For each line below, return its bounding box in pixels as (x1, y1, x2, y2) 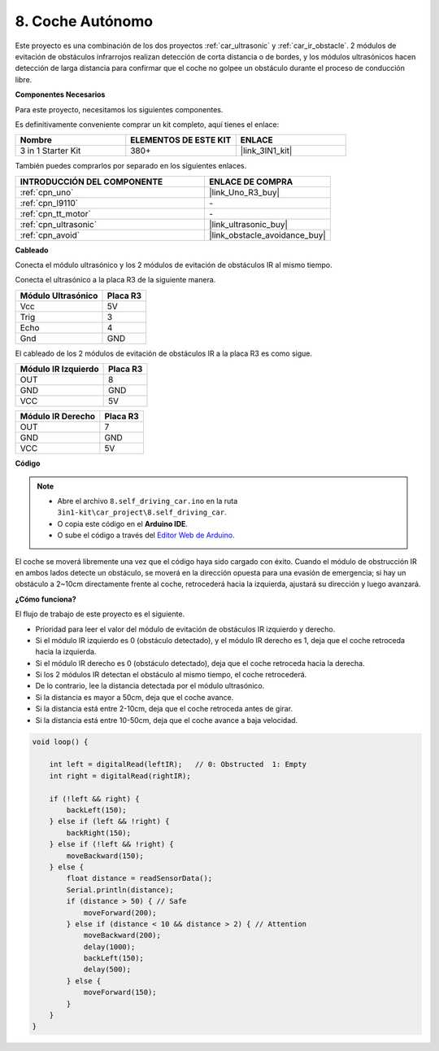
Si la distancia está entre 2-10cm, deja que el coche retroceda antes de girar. (35, 704, 293, 714)
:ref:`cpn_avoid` (20, 229, 80, 240)
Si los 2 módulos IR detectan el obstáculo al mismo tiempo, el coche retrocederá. (35, 670, 307, 680)
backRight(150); (66, 828, 132, 838)
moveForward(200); (83, 908, 158, 917)
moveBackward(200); (83, 931, 162, 940)
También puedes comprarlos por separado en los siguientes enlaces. (15, 161, 247, 171)
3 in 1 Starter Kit (20, 145, 81, 156)
